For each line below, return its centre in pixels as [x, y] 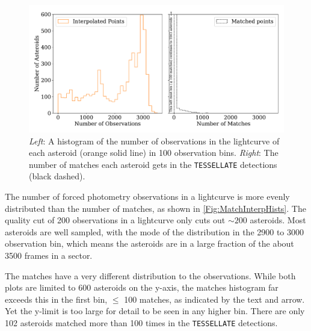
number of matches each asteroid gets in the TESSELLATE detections [153, 164]
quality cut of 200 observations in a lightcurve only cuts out [115, 220]
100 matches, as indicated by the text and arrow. [214, 299]
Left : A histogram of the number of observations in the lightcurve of [154, 141]
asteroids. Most [278, 220]
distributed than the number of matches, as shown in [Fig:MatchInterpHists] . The [155, 208]
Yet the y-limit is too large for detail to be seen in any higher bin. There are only [155, 311]
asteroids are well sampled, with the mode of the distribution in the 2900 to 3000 [155, 231]
